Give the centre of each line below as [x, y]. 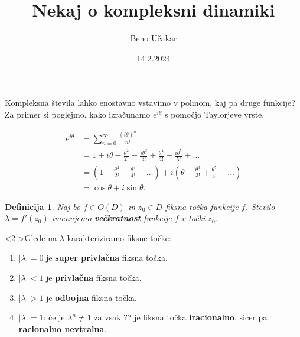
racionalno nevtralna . [63, 328]
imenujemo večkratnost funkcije [112, 218]
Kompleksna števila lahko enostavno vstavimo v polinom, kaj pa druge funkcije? [150, 103]
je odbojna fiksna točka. [92, 297]
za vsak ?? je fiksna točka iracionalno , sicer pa [181, 317]
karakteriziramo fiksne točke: [119, 237]
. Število [260, 206]
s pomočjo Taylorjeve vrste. [215, 114]
